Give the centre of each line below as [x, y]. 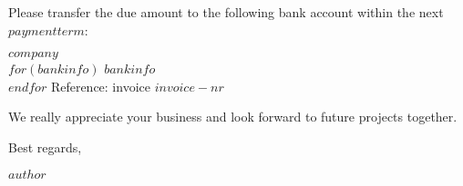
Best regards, [45, 147]
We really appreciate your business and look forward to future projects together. [233, 117]
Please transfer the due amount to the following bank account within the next [226, 12]
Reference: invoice [100, 86]
